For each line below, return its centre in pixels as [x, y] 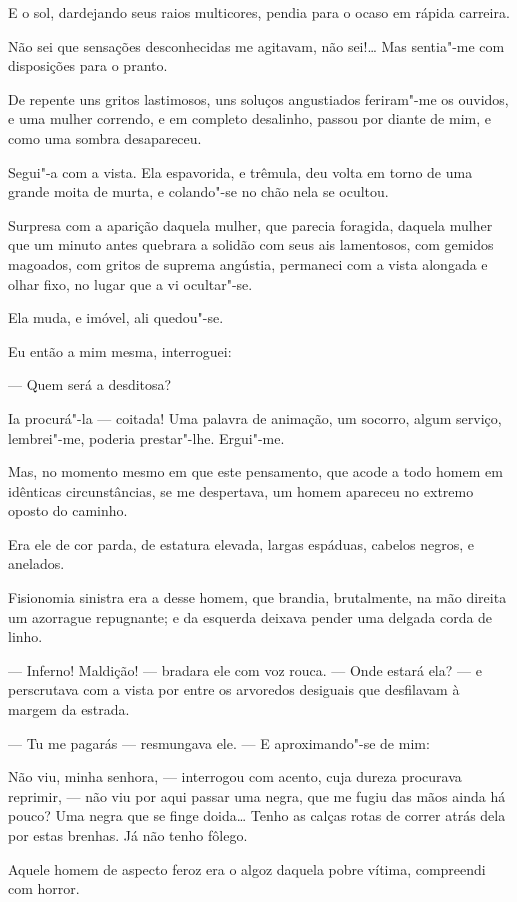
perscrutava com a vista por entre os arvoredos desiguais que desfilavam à [234, 689]
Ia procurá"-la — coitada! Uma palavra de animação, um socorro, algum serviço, [255, 417]
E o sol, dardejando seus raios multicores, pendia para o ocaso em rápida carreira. [259, 12]
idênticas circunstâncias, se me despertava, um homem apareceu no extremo [241, 490]
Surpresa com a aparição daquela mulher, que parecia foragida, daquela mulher [250, 224]
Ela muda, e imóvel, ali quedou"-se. [116, 317]
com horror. [44, 888]
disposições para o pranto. [88, 65]
